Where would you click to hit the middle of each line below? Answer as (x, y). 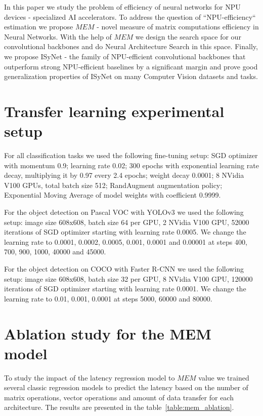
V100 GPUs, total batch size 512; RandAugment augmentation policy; (113, 185)
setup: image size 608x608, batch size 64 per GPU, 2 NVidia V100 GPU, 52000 (127, 222)
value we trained (224, 377)
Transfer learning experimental (114, 111)
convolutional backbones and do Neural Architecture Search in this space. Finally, (131, 46)
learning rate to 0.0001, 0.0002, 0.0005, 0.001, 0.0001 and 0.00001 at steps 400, (126, 241)
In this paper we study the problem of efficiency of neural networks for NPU (122, 7)
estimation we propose (39, 27)
